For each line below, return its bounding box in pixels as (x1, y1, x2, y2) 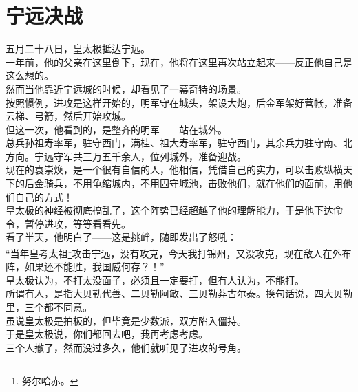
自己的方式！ (14, 189, 73, 204)
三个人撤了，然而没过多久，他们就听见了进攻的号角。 (6, 340, 246, 354)
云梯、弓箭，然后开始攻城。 (6, 109, 131, 123)
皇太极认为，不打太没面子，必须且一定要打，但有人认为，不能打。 (6, 272, 304, 287)
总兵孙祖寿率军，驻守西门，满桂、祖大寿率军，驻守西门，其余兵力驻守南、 (6, 135, 343, 150)
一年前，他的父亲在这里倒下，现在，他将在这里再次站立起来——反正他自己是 (6, 54, 352, 69)
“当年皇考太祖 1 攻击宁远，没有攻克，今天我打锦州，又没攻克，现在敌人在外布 (6, 244, 352, 260)
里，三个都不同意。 (6, 300, 92, 314)
